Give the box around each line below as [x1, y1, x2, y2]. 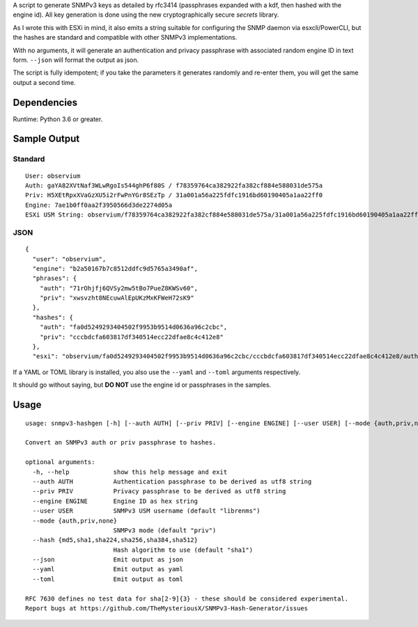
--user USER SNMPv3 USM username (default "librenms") [32, 507, 261, 515]
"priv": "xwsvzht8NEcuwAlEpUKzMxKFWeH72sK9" [39, 294, 194, 302]
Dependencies [13, 96, 78, 108]
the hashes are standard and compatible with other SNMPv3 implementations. [13, 33, 238, 42]
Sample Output [13, 133, 80, 145]
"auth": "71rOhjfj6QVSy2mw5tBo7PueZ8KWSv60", [39, 284, 199, 292]
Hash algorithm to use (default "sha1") [113, 545, 254, 554]
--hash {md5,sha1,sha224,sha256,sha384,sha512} [32, 536, 199, 544]
